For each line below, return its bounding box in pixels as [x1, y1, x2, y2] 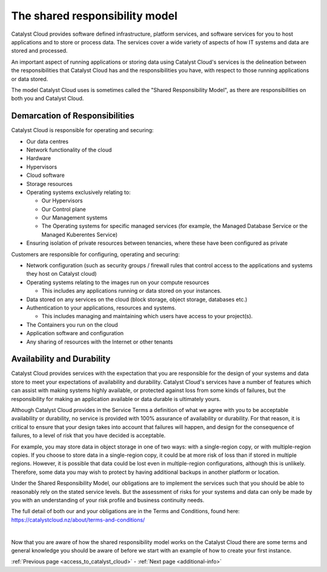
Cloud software [26, 171, 65, 179]
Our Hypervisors [41, 197, 83, 204]
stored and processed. [11, 47, 68, 55]
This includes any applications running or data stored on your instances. [41, 287, 222, 294]
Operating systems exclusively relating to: [26, 188, 131, 196]
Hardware [26, 155, 51, 162]
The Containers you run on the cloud [26, 321, 118, 328]
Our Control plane [41, 205, 86, 213]
